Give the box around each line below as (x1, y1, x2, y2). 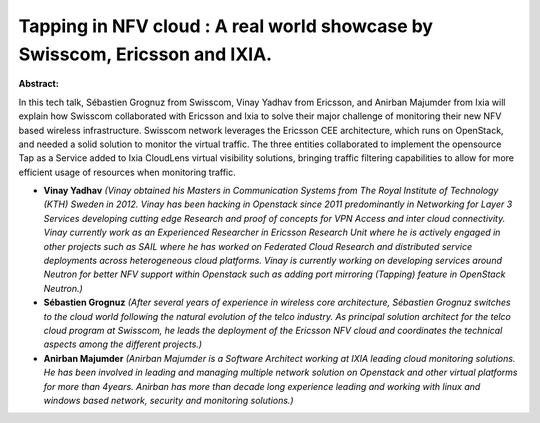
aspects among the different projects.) (43, 338, 203, 350)
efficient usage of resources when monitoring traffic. (18, 166, 237, 178)
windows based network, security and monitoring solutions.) (43, 394, 294, 406)
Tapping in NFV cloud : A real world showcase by (18, 15, 434, 37)
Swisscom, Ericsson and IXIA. (18, 43, 273, 65)
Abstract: (18, 78, 59, 90)
